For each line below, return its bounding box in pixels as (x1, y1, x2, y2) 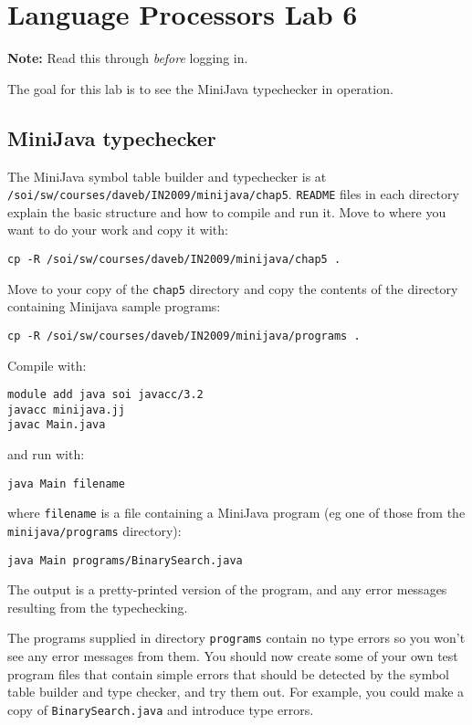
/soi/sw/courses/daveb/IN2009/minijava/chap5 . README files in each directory (7, 184, 459, 204)
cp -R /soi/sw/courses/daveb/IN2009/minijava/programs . (7, 329, 361, 342)
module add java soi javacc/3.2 (7, 388, 204, 402)
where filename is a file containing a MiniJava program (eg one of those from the (7, 503, 466, 522)
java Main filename (7, 477, 125, 490)
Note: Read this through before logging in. (7, 48, 248, 68)
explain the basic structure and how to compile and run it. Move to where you (7, 202, 446, 221)
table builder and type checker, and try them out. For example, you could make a (7, 682, 465, 701)
